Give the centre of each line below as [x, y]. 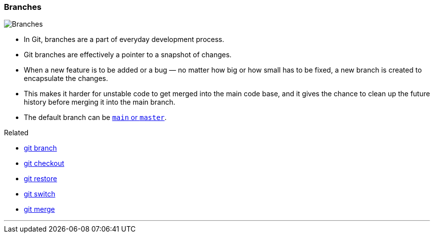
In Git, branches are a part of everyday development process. [124, 39]
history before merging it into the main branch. [100, 102]
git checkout [44, 163]
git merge [39, 209]
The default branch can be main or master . [95, 118]
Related [16, 133]
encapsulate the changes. [66, 79]
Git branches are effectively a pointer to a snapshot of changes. [128, 55]
